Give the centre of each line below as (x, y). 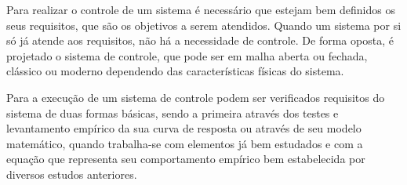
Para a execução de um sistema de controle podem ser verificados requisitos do (196, 97)
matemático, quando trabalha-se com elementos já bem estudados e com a (185, 143)
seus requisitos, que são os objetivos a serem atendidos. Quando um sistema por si (204, 25)
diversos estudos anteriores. (72, 174)
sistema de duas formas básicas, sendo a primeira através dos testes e (173, 112)
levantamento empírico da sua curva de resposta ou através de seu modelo (184, 128)
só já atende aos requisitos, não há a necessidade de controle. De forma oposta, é (200, 40)
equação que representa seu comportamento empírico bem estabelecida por (186, 159)
